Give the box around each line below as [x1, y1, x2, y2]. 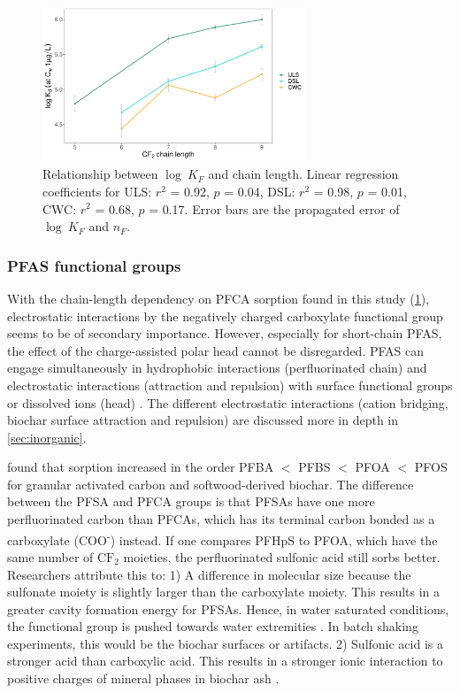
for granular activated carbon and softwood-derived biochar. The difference [7, 474, 414, 493]
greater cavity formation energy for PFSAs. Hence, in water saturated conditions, [7, 599, 449, 618]
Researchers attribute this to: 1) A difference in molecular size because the [7, 565, 411, 583]
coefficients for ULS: [42, 181, 152, 200]
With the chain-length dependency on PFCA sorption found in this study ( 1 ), [7, 289, 430, 307]
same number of [7, 547, 94, 566]
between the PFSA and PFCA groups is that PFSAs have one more [7, 492, 375, 511]
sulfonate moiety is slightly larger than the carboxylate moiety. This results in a [7, 582, 441, 601]
